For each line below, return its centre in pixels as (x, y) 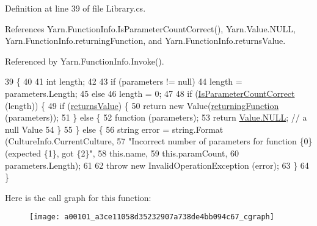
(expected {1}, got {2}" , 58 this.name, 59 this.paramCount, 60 (122, 153)
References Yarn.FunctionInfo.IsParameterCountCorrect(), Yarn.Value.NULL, (150, 28)
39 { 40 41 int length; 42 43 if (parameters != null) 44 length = (124, 81)
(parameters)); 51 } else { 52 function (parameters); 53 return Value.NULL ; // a (156, 117)
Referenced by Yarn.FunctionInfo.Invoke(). (85, 61)
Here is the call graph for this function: (78, 197)
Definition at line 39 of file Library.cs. (75, 8)
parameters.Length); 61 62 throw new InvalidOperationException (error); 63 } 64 (157, 165)
